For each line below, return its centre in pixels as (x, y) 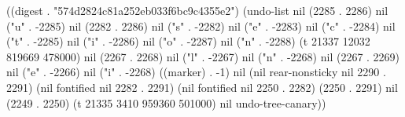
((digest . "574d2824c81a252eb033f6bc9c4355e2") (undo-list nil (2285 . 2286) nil (197, 10)
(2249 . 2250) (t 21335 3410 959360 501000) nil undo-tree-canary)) (166, 102)
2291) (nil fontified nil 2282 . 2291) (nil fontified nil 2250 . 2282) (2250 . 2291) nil (202, 87)
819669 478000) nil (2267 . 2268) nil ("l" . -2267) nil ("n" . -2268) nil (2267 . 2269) (203, 56)
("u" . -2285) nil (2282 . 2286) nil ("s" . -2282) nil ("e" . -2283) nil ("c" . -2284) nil (201, 26)
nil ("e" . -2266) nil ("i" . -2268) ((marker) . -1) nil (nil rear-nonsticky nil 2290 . (196, 72)
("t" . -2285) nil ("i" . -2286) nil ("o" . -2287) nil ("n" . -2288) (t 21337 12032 (188, 41)
